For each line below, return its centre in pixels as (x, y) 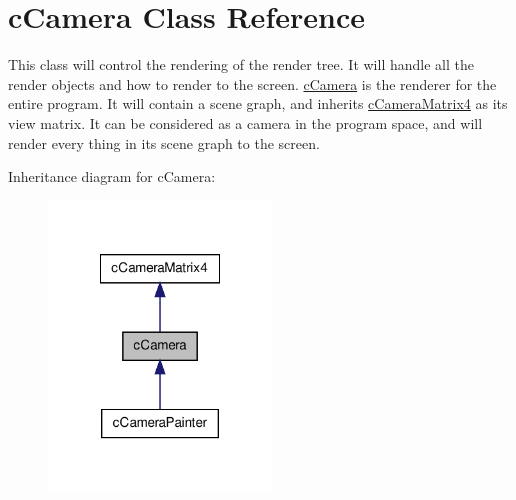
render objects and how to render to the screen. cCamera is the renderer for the (252, 83)
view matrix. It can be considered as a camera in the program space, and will (245, 122)
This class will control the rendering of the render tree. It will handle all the (241, 64)
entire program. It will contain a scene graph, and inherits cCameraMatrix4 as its (258, 103)
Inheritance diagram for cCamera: (112, 176)
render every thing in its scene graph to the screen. (164, 142)
